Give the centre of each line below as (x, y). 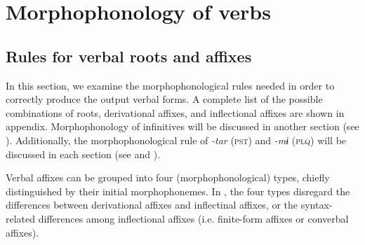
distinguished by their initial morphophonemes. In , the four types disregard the (178, 191)
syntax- (317, 205)
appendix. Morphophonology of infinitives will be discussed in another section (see (182, 126)
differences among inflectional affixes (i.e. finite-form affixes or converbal (193, 218)
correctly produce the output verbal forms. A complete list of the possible (164, 99)
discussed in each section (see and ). (83, 154)
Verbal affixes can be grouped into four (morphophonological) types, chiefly (168, 177)
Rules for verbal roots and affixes (129, 56)
